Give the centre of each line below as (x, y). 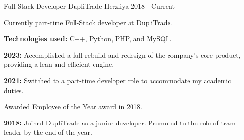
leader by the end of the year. (48, 132)
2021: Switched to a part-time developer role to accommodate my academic (118, 80)
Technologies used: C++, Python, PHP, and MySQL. (88, 39)
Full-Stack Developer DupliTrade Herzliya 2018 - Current (89, 6)
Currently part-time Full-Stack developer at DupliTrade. (88, 22)
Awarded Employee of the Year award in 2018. (73, 106)
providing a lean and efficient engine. (59, 64)
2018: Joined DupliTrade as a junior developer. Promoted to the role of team (120, 122)
